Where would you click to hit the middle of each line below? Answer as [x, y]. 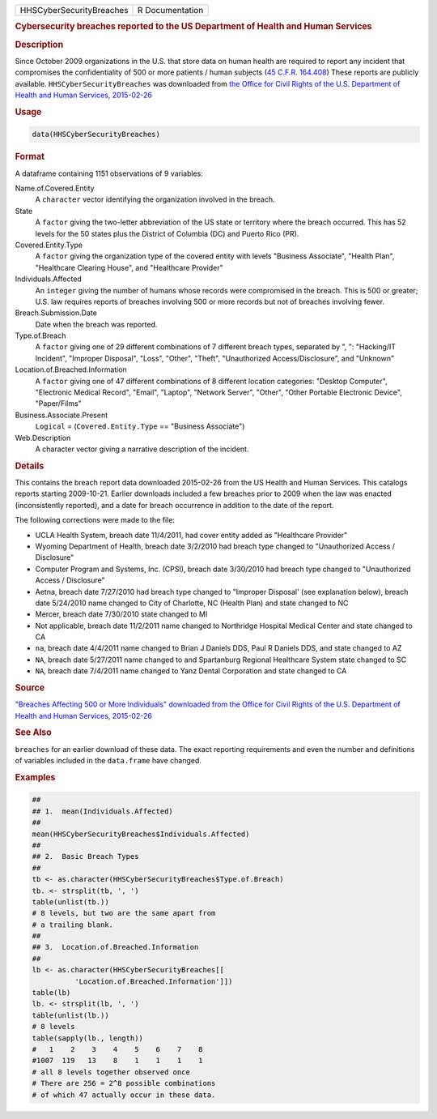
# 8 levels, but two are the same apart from [124, 913]
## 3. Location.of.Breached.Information [115, 947]
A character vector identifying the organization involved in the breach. [155, 199]
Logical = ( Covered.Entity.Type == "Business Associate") [140, 426]
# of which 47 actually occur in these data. [124, 1095]
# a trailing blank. [72, 925]
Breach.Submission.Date [56, 313]
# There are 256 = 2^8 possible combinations [124, 1083]
